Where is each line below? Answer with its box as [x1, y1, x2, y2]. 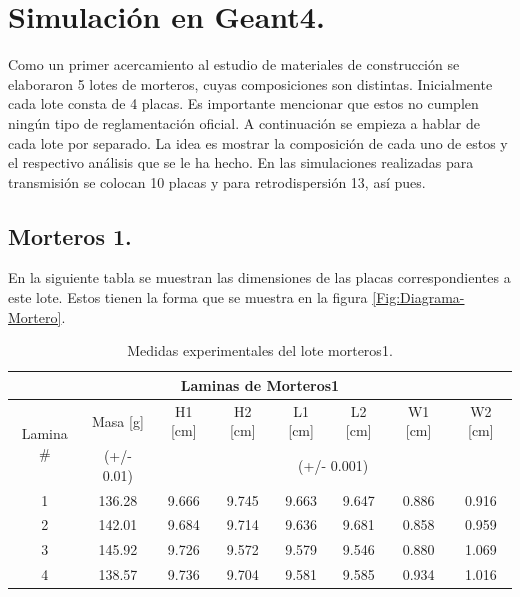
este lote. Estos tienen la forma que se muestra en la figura [8, 287, 368, 308]
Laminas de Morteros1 [180, 374, 340, 395]
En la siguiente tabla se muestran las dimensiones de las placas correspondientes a [8, 267, 511, 288]
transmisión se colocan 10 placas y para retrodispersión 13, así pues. [8, 171, 426, 192]
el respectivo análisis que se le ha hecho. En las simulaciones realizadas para [8, 152, 474, 173]
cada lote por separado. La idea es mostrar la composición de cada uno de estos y [8, 132, 508, 153]
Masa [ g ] [91, 410, 144, 431]
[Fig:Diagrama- [372, 287, 465, 308]
